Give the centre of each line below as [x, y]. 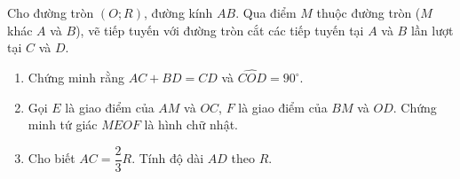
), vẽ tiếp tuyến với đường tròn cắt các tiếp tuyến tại [220, 30]
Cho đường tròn [51, 12]
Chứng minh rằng [76, 77]
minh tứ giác [63, 125]
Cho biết [52, 158]
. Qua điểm [266, 12]
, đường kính [178, 12]
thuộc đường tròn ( [369, 12]
